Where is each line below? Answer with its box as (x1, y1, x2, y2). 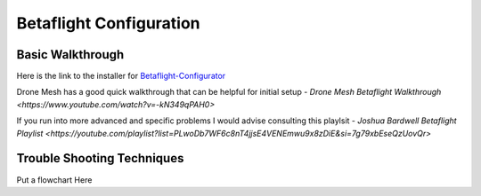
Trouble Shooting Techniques (16, 151, 184, 166)
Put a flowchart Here (16, 174, 93, 185)
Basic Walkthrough (16, 47, 125, 62)
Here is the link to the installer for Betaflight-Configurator (16, 71, 226, 82)
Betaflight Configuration (16, 13, 200, 33)
